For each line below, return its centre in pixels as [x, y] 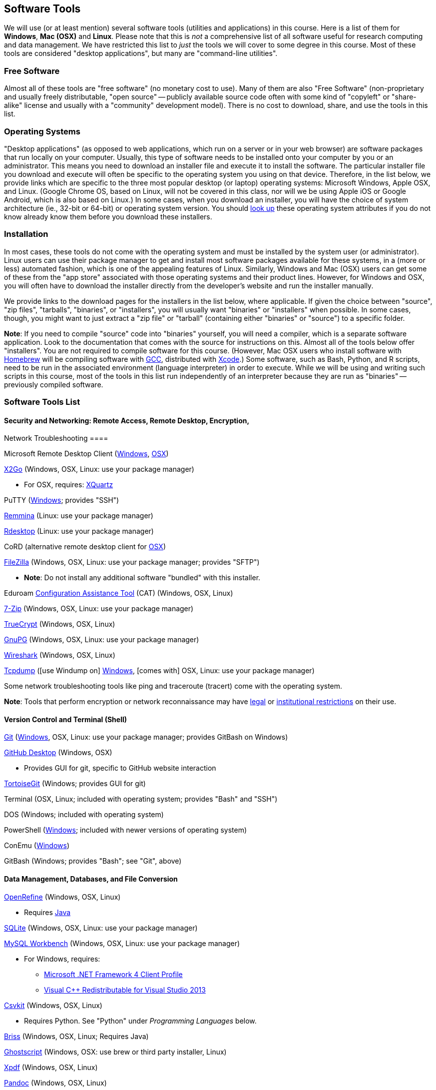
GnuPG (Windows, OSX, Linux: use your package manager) [102, 640]
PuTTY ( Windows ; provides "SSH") [62, 500]
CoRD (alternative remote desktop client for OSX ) [85, 547]
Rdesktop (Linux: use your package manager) [79, 531]
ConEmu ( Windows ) [37, 846]
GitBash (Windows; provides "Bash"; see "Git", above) [93, 861]
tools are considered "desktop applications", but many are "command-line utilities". [141, 53]
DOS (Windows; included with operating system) [84, 815]
